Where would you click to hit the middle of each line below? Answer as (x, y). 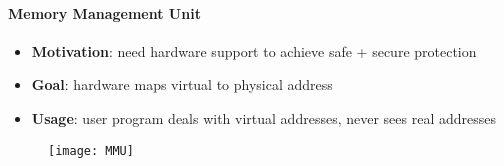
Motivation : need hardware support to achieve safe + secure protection (254, 50)
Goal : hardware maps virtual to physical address (182, 84)
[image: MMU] (91, 150)
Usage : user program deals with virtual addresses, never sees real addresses (263, 117)
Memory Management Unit (104, 12)
